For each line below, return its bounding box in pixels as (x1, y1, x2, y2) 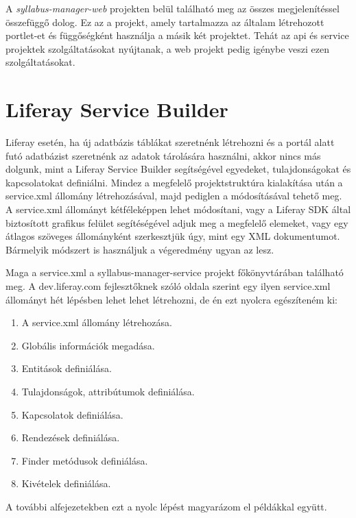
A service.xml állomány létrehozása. (21, 315, 172, 330)
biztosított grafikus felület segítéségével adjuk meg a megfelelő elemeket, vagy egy (5, 215, 348, 230)
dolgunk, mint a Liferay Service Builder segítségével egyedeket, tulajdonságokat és (5, 162, 351, 176)
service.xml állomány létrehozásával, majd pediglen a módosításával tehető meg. (5, 188, 342, 203)
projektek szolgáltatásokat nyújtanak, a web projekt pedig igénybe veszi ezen (5, 41, 330, 56)
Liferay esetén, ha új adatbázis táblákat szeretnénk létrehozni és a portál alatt (5, 135, 335, 149)
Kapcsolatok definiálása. (21, 407, 123, 421)
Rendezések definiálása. (21, 430, 120, 445)
